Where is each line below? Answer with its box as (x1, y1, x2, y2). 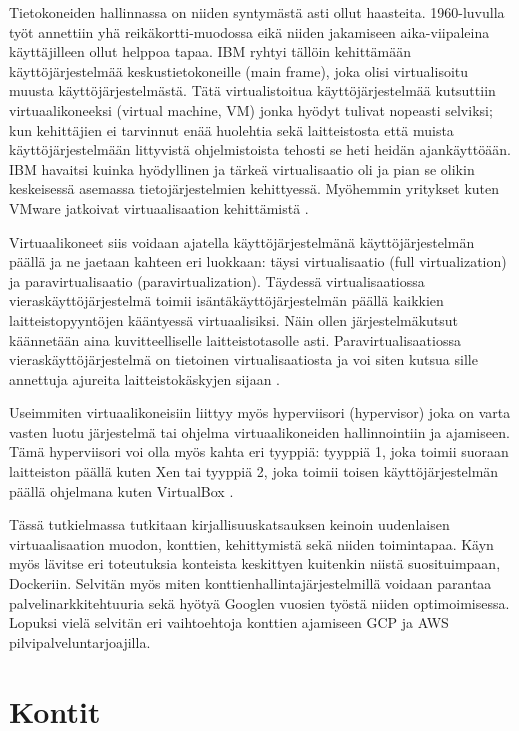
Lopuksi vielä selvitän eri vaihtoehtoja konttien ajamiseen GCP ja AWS (9, 612, 449, 633)
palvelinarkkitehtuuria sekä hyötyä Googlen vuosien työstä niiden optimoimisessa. (9, 592, 510, 613)
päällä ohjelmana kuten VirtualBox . (9, 480, 234, 501)
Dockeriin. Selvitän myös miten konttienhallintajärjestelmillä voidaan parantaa (9, 573, 492, 594)
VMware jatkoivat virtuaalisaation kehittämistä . (9, 197, 309, 218)
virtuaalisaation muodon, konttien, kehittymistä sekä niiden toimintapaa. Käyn (9, 533, 494, 554)
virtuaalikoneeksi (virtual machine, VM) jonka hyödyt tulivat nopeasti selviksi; (9, 99, 493, 120)
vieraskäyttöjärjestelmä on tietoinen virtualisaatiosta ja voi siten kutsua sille (9, 349, 478, 370)
